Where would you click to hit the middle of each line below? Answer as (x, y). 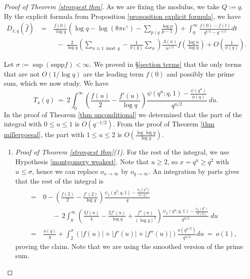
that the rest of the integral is (59, 181)
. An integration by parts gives (194, 171)
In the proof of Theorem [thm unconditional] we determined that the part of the (123, 114)
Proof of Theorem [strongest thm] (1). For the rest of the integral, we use (122, 152)
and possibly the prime (200, 73)
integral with (23, 124)
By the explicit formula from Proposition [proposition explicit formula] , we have (122, 16)
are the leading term (113, 73)
